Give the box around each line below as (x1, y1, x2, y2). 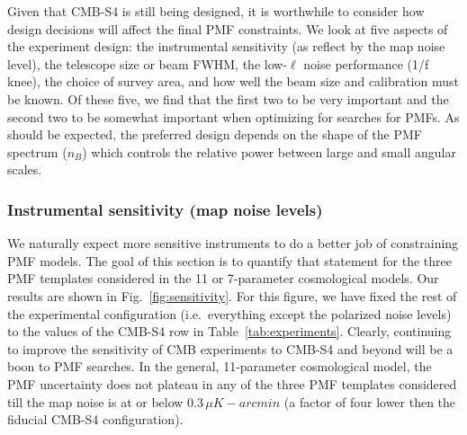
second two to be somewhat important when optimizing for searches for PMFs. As (7, 107, 460, 126)
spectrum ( (7, 142, 67, 161)
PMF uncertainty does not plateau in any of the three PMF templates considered (7, 374, 457, 393)
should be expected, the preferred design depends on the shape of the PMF (7, 125, 422, 144)
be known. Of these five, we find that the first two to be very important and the (7, 89, 449, 108)
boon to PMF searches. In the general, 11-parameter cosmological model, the (7, 357, 432, 376)
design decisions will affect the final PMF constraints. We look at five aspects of (7, 19, 448, 38)
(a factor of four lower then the (283, 392, 456, 411)
